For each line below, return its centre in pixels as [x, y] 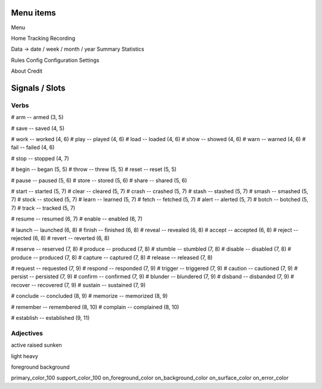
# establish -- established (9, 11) [50, 318]
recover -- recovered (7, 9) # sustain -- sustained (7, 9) [78, 285]
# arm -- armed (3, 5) [37, 117]
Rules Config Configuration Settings [55, 60]
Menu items [33, 13]
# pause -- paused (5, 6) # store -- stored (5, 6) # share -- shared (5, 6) [99, 180]
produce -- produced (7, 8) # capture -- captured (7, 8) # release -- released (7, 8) [112, 257]
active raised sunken [36, 345]
